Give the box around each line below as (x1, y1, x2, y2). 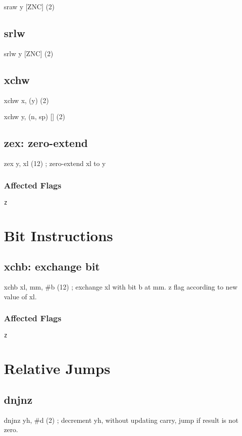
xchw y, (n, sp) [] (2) (4, 111, 65, 122)
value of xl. (4, 291, 37, 301)
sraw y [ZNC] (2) (4, 1, 55, 11)
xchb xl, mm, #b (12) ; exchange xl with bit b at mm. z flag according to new (4, 282, 238, 292)
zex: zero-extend (4, 135, 88, 150)
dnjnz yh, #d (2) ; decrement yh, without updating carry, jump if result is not (4, 415, 239, 425)
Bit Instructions (4, 225, 113, 245)
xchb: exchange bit (4, 259, 100, 274)
